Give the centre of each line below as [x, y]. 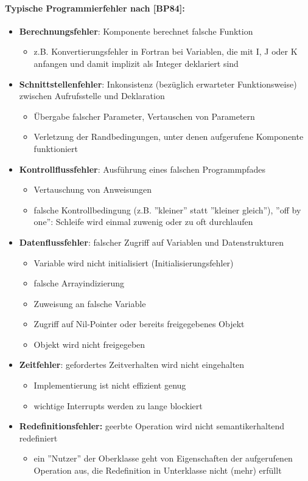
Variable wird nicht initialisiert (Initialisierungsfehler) [134, 262]
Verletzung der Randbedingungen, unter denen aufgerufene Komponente [169, 137]
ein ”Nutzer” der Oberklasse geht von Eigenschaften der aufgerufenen [163, 458]
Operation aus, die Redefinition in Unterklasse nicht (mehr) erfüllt [158, 470]
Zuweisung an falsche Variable [90, 303]
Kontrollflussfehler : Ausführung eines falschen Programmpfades [142, 169]
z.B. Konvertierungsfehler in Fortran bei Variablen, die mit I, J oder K [166, 51]
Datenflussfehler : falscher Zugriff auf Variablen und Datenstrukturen [151, 242]
